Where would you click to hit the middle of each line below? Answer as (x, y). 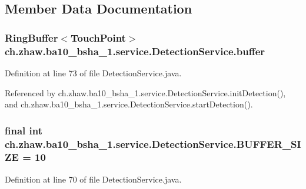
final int (24, 130)
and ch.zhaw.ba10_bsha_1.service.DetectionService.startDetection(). (129, 104)
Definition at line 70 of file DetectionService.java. (93, 179)
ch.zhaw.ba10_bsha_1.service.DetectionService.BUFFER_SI (153, 144)
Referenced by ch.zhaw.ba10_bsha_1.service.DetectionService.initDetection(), (145, 92)
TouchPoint (98, 37)
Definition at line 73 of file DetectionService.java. (93, 72)
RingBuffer (31, 37)
